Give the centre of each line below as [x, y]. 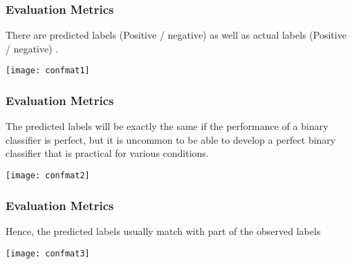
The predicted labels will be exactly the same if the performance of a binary [167, 126]
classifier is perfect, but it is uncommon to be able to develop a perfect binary [171, 139]
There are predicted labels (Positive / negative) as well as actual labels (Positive [176, 35]
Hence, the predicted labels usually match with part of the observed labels [163, 230]
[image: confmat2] [48, 176]
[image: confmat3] [48, 253]
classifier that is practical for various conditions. [107, 153]
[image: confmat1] [48, 71]
